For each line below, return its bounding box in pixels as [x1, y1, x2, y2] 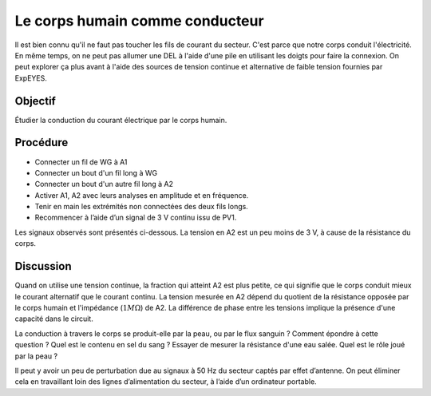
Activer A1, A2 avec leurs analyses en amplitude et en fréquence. [34, 190, 249, 200]
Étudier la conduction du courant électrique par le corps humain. [14, 115, 227, 125]
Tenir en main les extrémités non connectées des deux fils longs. [34, 202, 249, 212]
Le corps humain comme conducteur [14, 12, 264, 30]
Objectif [14, 94, 56, 108]
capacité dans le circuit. [14, 314, 93, 323]
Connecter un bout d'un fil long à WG [34, 168, 158, 177]
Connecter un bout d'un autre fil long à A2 [34, 180, 173, 189]
